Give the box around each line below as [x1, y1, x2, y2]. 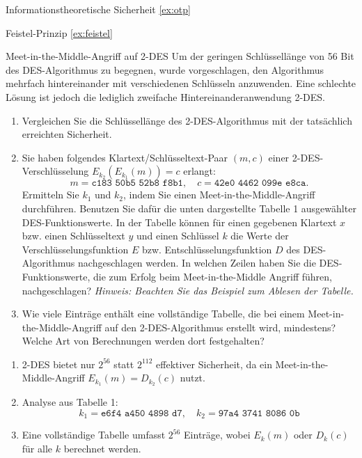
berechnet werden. [63, 441, 141, 455]
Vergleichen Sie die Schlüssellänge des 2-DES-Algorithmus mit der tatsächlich [22, 113, 352, 127]
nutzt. [180, 370, 205, 385]
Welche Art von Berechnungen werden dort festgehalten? [22, 333, 265, 348]
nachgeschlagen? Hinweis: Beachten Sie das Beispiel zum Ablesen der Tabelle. [22, 283, 354, 297]
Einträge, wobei [184, 427, 251, 442]
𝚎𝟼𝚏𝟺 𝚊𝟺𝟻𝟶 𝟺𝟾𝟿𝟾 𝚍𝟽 [100, 408, 182, 418]
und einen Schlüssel [136, 228, 219, 243]
